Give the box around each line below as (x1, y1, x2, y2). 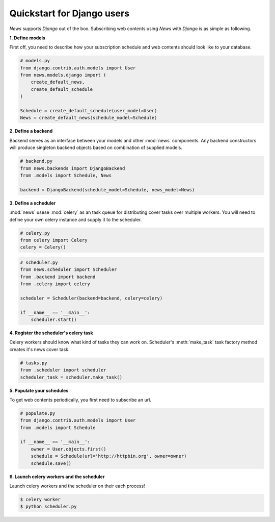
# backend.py (20, 158, 53, 164)
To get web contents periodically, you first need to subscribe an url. (9, 396, 151, 403)
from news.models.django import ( (20, 72, 106, 78)
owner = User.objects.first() (31, 446, 106, 452)
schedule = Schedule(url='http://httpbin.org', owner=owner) (31, 453, 187, 459)
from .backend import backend (20, 274, 96, 280)
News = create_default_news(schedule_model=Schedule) (20, 115, 157, 121)
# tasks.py (20, 360, 47, 366)
